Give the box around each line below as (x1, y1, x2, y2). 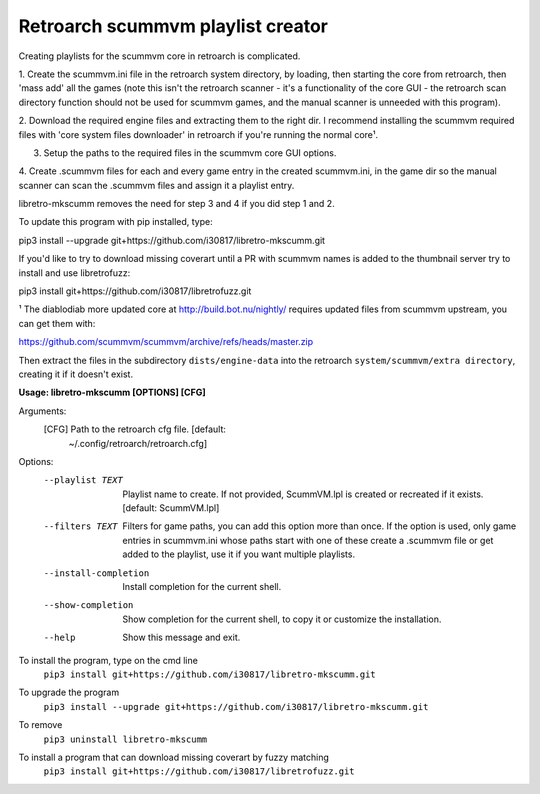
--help (43, 632, 76, 644)
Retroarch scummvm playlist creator (18, 15, 329, 37)
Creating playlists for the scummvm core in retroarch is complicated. (18, 50, 301, 62)
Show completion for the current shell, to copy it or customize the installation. (122, 613, 442, 625)
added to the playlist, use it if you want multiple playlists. (122, 548, 355, 560)
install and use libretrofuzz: (18, 266, 131, 279)
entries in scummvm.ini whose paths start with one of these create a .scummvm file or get (122, 534, 494, 546)
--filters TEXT (43, 521, 119, 532)
